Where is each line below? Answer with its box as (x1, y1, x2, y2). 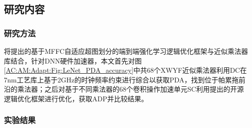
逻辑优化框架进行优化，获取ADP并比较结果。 (4, 93, 148, 103)
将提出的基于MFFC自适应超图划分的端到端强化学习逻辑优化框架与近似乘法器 (4, 46, 248, 56)
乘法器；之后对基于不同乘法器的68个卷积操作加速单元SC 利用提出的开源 (17, 84, 244, 94)
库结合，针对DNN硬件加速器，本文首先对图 (4, 55, 142, 65)
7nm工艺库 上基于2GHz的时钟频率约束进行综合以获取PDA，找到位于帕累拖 (4, 74, 239, 84)
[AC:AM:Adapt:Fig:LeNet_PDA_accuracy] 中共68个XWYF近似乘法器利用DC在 (4, 65, 247, 75)
